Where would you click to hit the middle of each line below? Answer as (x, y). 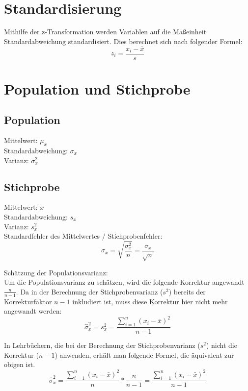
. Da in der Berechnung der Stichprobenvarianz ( (89, 291)
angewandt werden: (33, 311)
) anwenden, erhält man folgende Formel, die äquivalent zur (144, 354)
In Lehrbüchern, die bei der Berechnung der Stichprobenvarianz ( (102, 345)
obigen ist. (20, 364)
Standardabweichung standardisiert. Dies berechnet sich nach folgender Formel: (123, 41)
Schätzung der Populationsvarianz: (56, 272)
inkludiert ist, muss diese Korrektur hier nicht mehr (150, 301)
